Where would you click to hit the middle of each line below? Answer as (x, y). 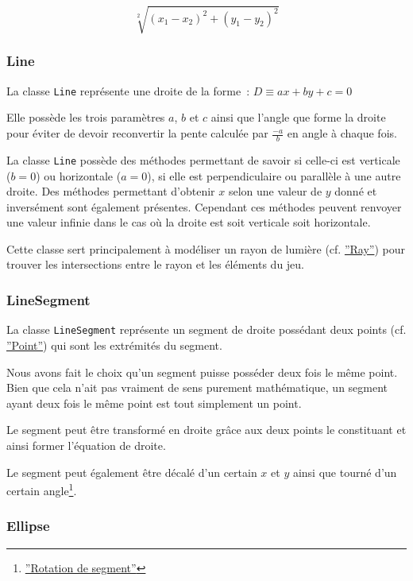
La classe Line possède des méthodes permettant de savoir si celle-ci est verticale (203, 159)
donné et (356, 191)
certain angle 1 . (42, 489)
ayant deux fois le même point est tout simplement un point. (154, 403)
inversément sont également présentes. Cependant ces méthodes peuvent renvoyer (204, 206)
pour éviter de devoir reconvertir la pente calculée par (137, 133)
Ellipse (28, 526)
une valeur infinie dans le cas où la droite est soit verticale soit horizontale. (189, 222)
